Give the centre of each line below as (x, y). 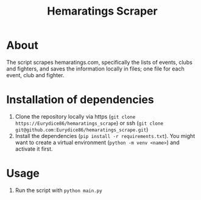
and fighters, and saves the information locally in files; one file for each (95, 69)
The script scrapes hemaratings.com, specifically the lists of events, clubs (100, 62)
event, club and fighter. (35, 75)
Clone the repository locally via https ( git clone (75, 116)
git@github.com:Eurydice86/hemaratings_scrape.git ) (82, 129)
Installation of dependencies (80, 100)
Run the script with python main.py (58, 190)
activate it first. (34, 149)
